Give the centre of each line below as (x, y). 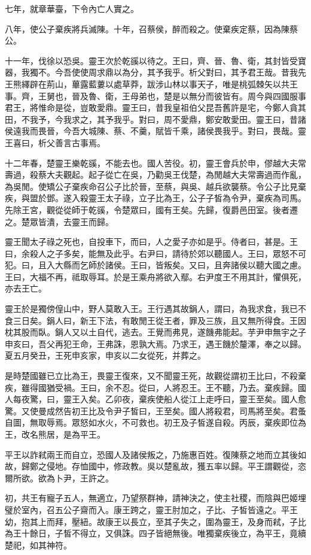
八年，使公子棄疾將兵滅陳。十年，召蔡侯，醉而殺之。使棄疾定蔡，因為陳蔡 (151, 28)
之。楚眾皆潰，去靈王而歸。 (59, 221)
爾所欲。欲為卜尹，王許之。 (59, 477)
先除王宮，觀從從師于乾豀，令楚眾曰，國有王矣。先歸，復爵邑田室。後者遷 (151, 209)
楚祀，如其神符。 (38, 545)
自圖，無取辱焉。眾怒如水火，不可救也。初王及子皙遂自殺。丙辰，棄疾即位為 (155, 422)
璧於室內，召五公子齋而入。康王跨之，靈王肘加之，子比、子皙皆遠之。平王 (151, 509)
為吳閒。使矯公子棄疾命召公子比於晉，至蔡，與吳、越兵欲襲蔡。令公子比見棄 (155, 186)
